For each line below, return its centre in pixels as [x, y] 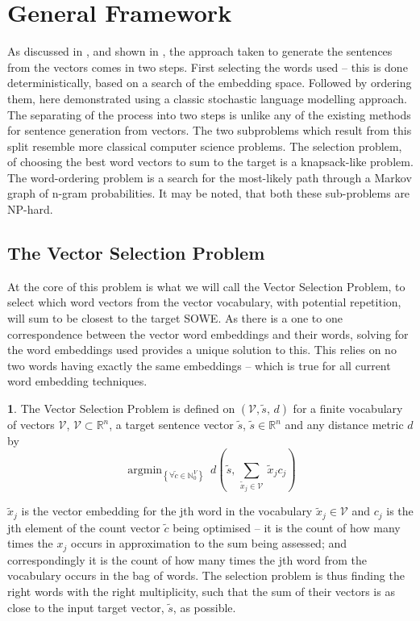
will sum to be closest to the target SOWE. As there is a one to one [175, 318]
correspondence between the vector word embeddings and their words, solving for [208, 333]
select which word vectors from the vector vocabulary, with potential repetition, [204, 302]
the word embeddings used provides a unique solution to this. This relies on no [202, 350]
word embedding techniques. [77, 381]
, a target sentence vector [171, 425]
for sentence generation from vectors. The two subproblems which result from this [210, 130]
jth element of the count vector [84, 527]
